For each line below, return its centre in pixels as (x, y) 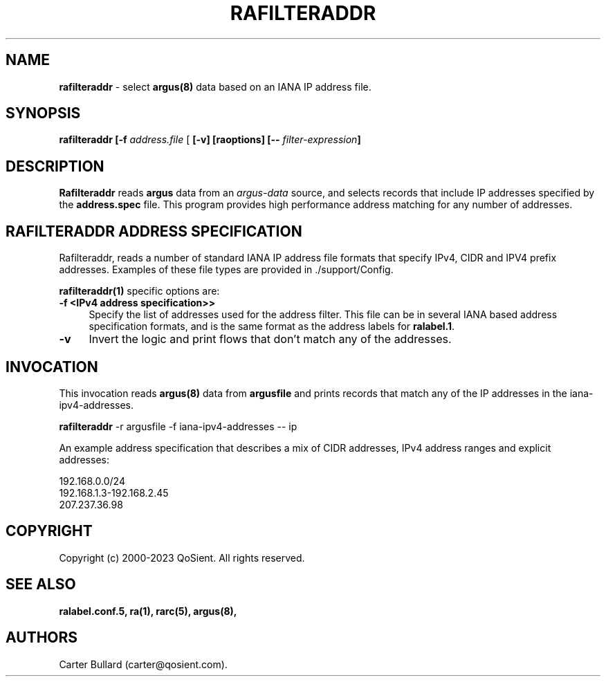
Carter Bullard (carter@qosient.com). (143, 664)
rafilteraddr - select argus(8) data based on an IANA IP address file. (215, 86)
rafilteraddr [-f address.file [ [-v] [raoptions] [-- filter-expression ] (210, 140)
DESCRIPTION (55, 166)
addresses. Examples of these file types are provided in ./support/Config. (226, 270)
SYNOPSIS (43, 113)
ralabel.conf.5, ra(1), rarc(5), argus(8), (148, 611)
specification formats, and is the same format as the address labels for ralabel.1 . (272, 326)
